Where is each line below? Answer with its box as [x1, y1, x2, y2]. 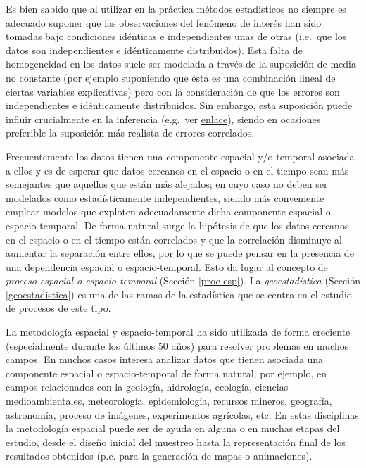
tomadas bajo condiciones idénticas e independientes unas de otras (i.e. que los [6, 29, 347, 44]
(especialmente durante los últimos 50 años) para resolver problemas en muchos [6, 338, 349, 353]
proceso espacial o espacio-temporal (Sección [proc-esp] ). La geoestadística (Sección [6, 273, 360, 288]
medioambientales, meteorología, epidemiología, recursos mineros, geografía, [6, 393, 332, 408]
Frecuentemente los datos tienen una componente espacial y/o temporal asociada [6, 148, 355, 163]
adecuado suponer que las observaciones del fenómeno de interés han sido [6, 15, 322, 30]
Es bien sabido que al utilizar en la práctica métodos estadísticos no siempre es [6, 1, 346, 15]
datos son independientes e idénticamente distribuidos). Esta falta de [6, 42, 303, 57]
